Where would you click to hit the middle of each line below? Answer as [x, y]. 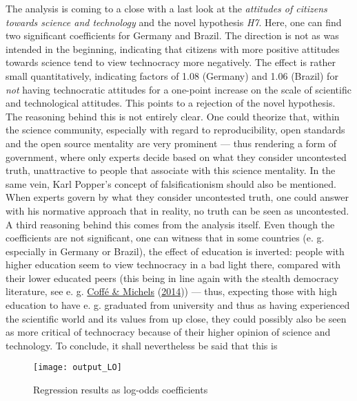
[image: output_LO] [78, 368]
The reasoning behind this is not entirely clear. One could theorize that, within [173, 116]
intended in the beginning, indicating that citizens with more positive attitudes [173, 48]
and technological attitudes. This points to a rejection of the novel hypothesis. [171, 103]
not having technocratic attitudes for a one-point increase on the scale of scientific [178, 89]
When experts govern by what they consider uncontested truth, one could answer [177, 197]
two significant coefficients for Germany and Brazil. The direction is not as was [172, 35]
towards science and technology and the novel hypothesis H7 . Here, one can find [174, 22]
